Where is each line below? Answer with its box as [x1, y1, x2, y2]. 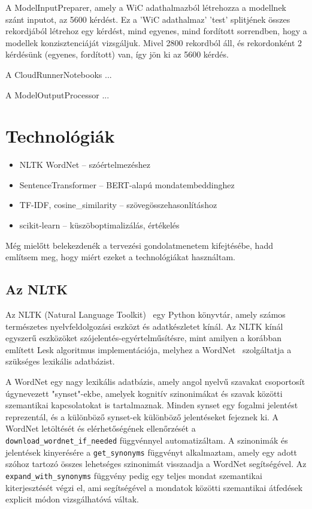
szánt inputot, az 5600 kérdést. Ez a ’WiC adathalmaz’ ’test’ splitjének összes [5, 13, 290, 25]
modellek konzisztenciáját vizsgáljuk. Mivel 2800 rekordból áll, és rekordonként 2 [5, 36, 302, 49]
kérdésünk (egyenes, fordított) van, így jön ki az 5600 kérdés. [5, 48, 229, 61]
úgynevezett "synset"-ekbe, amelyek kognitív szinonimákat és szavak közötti [5, 387, 283, 399]
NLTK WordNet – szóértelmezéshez [19, 158, 150, 171]
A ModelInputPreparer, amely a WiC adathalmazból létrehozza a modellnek [5, 1, 286, 13]
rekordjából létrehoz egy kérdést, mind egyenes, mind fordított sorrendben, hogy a [5, 25, 307, 37]
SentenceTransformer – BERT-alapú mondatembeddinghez [19, 178, 235, 191]
